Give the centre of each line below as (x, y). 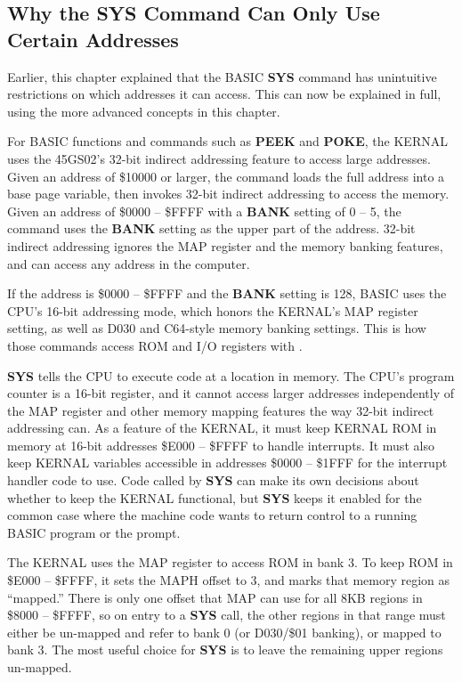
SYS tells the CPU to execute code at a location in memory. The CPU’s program (231, 375)
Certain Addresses (93, 39)
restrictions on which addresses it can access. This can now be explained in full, (224, 94)
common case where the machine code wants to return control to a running (212, 515)
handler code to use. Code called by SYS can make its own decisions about (213, 480)
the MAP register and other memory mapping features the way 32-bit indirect (221, 410)
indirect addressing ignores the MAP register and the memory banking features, (225, 245)
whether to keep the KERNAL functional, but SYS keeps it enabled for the (215, 497)
